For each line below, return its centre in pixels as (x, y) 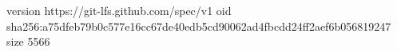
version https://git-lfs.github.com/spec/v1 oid (119, 10)
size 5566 (28, 41)
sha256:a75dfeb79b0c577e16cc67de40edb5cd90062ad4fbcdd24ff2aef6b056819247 (199, 26)
